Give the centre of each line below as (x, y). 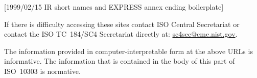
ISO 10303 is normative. (42, 71)
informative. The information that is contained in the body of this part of (120, 61)
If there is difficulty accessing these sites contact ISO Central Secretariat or (122, 24)
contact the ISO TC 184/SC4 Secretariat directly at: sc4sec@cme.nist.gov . (121, 34)
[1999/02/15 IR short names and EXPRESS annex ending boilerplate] (114, 7)
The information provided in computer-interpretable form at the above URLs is (128, 51)
